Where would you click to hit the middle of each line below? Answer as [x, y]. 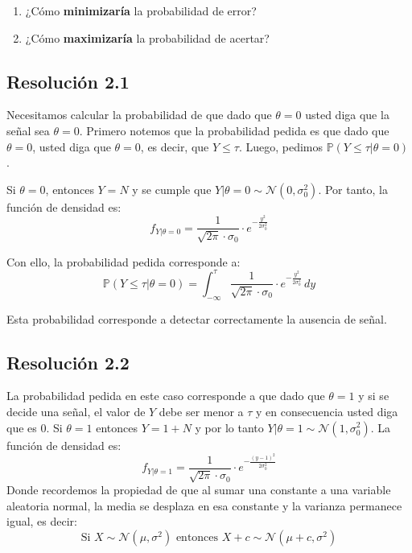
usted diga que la [347, 115]
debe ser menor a [201, 411]
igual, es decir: [42, 521]
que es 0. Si [35, 427]
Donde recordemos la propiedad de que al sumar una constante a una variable [199, 490]
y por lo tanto [229, 427]
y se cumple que [172, 189]
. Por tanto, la [353, 189]
